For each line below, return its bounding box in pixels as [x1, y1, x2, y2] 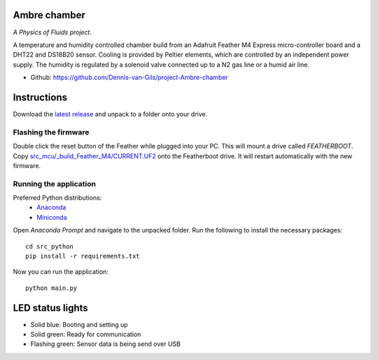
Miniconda [36, 213, 67, 221]
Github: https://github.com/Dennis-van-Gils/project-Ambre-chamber [30, 74, 228, 82]
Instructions [13, 91, 68, 103]
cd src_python [25, 242, 73, 250]
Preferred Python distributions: [13, 193, 102, 202]
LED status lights [13, 302, 89, 314]
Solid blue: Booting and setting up [30, 320, 129, 328]
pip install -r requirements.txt [25, 252, 140, 260]
